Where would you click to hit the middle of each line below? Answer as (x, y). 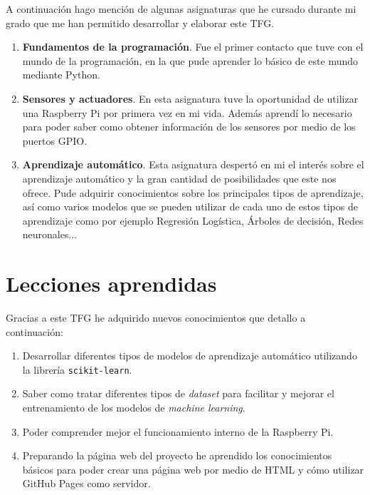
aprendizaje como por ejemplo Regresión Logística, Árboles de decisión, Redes (193, 220)
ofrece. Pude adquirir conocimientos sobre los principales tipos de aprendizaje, (193, 192)
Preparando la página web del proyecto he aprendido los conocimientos (177, 455)
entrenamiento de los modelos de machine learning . (134, 408)
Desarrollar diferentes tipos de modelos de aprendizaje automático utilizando (190, 356)
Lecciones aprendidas (111, 284)
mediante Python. (61, 75)
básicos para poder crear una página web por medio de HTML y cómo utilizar (193, 469)
